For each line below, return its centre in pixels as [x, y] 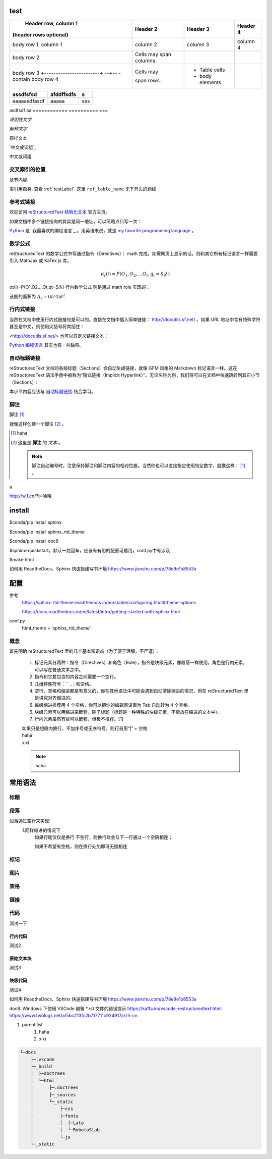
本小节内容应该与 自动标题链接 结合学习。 [52, 392]
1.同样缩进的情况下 [41, 830]
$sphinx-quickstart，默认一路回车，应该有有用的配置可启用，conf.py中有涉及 [90, 550]
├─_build [41, 1066]
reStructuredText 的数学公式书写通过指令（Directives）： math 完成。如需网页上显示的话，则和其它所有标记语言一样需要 [133, 254]
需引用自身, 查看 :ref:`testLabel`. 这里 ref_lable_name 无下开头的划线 [83, 189]
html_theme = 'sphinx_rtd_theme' [56, 628]
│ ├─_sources [53, 1095]
